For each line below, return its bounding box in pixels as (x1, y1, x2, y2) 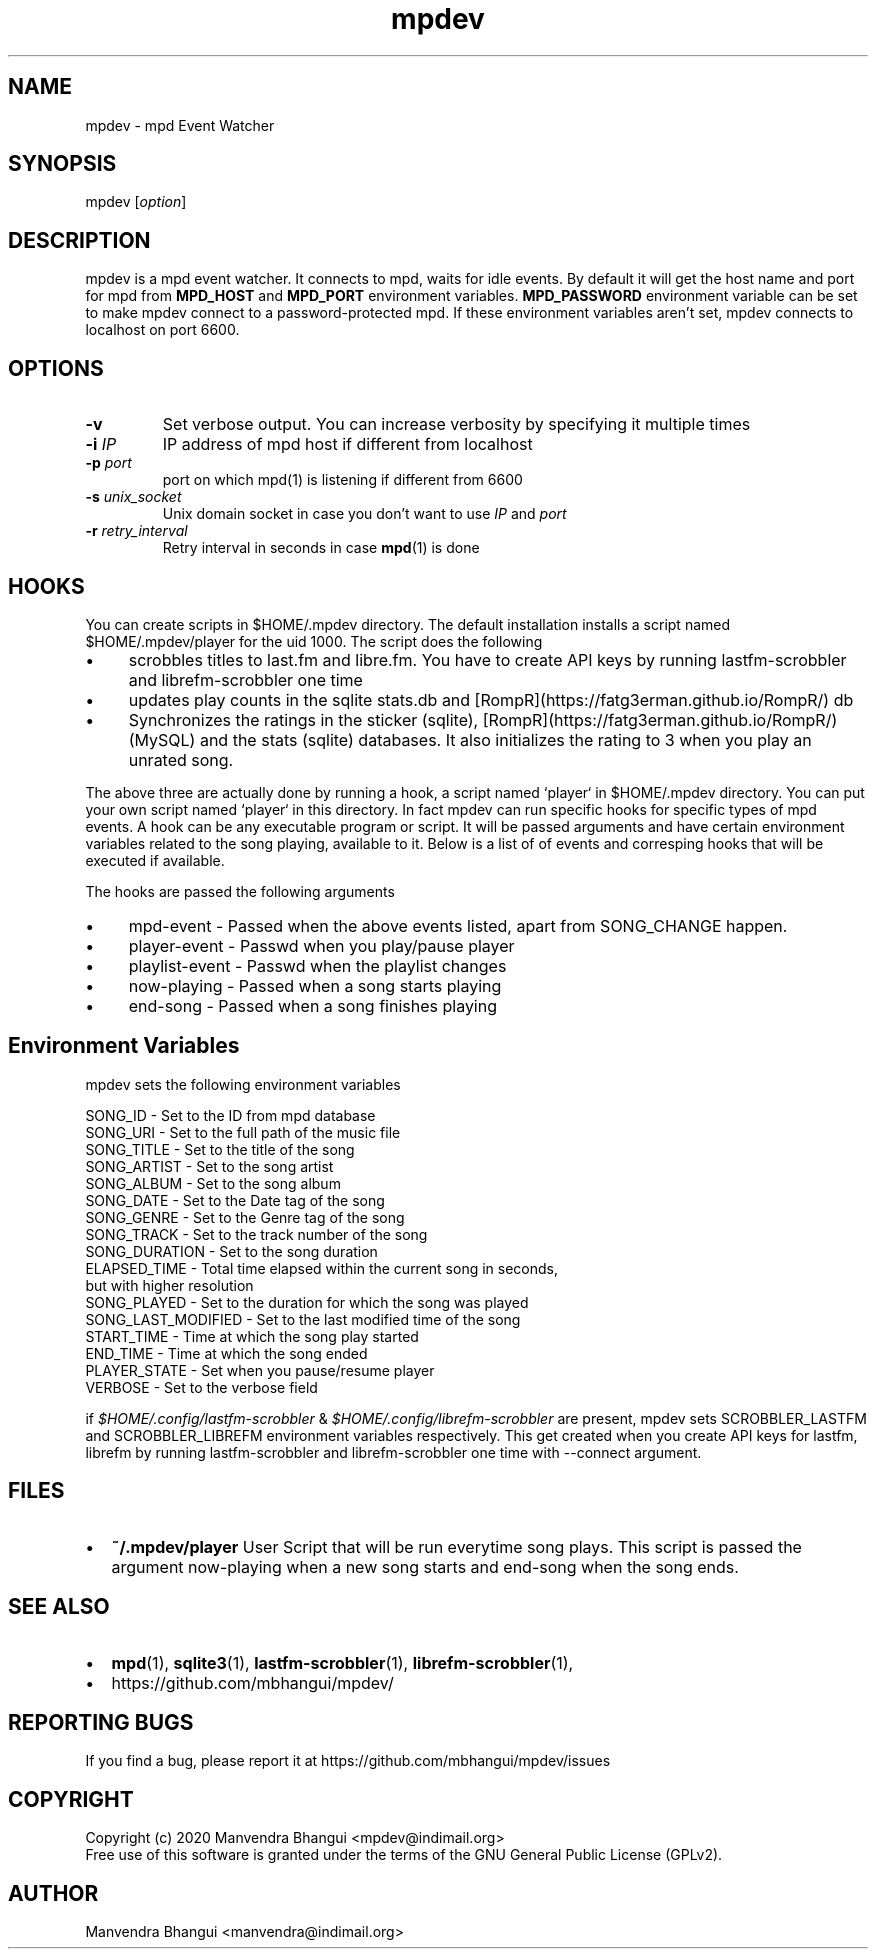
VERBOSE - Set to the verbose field (85, 1378, 318, 1396)
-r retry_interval (85, 522, 188, 540)
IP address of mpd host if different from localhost (162, 434, 533, 455)
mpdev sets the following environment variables (85, 1075, 401, 1093)
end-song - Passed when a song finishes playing (128, 995, 498, 1016)
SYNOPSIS (8, 151, 117, 177)
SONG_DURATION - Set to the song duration (85, 1242, 378, 1260)
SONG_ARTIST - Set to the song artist (85, 1157, 334, 1175)
